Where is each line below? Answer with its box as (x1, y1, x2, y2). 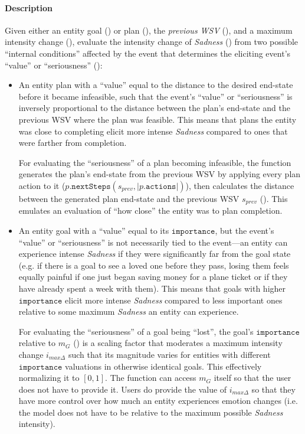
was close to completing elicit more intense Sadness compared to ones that (18, 125, 288, 137)
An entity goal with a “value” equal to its (18, 224, 169, 236)
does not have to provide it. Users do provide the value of (18, 383, 227, 395)
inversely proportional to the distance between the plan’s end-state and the (18, 102, 290, 114)
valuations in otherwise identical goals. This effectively (65, 360, 262, 372)
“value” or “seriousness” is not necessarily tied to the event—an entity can (18, 236, 288, 248)
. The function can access (105, 371, 196, 384)
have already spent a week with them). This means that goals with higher (18, 282, 286, 294)
